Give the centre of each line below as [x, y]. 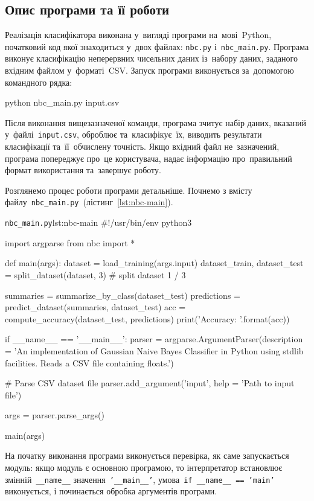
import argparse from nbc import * [70, 242]
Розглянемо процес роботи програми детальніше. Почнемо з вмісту [129, 190]
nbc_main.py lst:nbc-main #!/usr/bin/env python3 [98, 222]
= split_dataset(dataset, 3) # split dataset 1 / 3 [95, 274]
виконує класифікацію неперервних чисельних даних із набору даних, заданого [151, 58]
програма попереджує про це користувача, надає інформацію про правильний [149, 158]
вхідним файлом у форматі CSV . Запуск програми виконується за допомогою [149, 70]
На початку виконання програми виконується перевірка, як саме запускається [147, 455]
